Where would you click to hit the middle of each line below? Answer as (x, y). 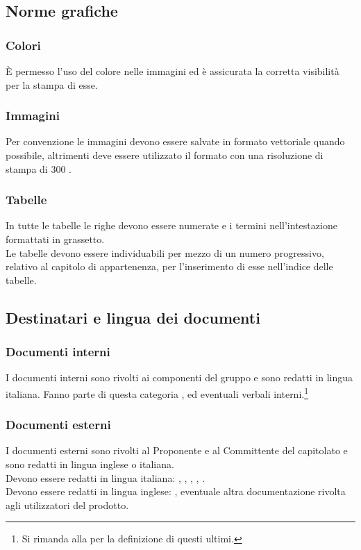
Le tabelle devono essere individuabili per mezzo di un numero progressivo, (165, 252)
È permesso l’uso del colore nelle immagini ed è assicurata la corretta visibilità (173, 71)
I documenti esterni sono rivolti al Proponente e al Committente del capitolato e (177, 450)
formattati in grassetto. (55, 239)
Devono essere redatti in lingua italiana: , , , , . (106, 477)
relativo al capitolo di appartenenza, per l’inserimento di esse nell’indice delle (169, 266)
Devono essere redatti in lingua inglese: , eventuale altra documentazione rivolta (176, 491)
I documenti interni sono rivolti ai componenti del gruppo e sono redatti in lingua (179, 377)
